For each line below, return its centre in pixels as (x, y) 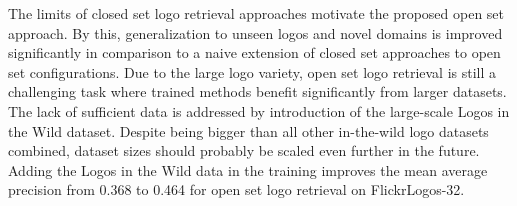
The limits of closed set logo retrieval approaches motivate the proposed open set (256, 13)
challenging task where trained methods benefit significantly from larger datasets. (257, 91)
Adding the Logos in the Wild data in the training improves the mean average (248, 169)
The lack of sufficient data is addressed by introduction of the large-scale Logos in (259, 110)
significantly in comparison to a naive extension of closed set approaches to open (254, 52)
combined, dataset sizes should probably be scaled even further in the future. (244, 150)
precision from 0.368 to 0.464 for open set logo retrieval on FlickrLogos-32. (236, 189)
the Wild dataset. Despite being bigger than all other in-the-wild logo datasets (248, 130)
